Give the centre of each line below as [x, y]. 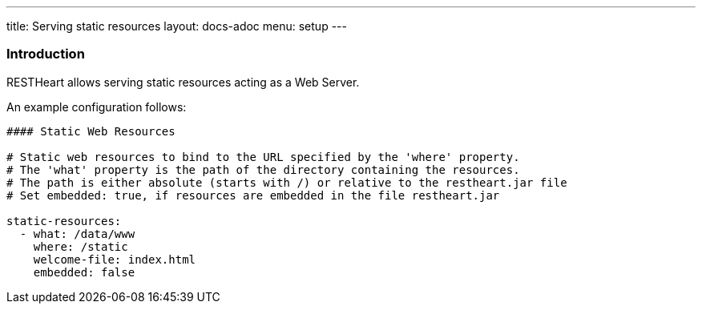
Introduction [46, 54]
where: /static [81, 246]
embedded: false [84, 272]
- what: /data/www [77, 234]
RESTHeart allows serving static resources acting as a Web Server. [183, 82]
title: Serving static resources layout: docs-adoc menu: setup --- [177, 26]
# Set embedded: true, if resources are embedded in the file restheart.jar [253, 195]
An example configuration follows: [97, 107]
